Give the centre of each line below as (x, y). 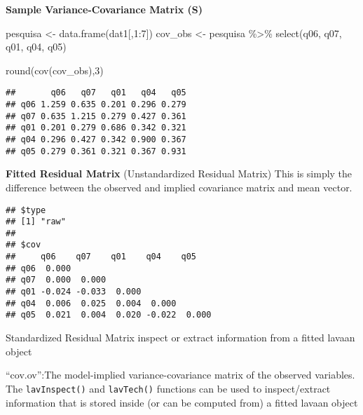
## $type (26, 210)
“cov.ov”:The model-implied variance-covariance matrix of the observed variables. (180, 375)
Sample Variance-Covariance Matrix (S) (104, 9)
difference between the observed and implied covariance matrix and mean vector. (179, 187)
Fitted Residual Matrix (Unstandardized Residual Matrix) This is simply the (179, 174)
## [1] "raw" (36, 222)
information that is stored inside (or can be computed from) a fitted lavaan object (182, 402)
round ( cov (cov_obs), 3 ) (55, 70)
